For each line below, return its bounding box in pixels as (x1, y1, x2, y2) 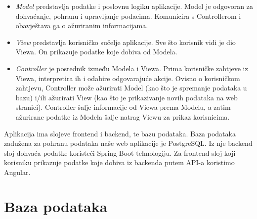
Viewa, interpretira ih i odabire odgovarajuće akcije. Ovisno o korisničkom (15, 73, 240, 83)
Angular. (4, 167, 31, 177)
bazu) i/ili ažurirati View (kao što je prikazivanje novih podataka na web (15, 92, 238, 102)
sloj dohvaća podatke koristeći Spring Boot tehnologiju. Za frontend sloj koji (4, 147, 236, 158)
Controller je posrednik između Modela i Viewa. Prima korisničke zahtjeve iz (15, 63, 248, 73)
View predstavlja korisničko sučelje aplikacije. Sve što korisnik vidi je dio (15, 37, 236, 47)
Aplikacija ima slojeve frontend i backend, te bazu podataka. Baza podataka (4, 128, 236, 138)
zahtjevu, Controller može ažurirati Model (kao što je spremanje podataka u (15, 83, 247, 93)
